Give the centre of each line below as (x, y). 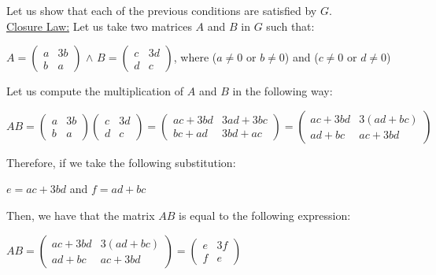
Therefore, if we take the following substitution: (121, 162)
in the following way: (283, 91)
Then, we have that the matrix (81, 215)
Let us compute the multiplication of (95, 91)
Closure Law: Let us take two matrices (99, 26)
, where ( (195, 57)
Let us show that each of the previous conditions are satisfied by (162, 10)
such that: (290, 26)
